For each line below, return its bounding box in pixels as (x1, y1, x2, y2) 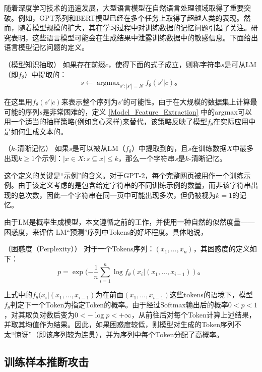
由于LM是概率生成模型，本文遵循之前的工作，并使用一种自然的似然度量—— (4, 216, 255, 227)
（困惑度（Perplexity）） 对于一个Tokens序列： (4, 243, 155, 254)
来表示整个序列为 (61, 96, 118, 107)
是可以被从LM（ (72, 143, 125, 153)
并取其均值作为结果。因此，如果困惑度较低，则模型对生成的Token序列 (4, 319, 234, 330)
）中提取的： (24, 69, 67, 79)
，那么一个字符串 (118, 152, 175, 163)
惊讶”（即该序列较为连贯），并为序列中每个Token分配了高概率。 (14, 329, 224, 339)
